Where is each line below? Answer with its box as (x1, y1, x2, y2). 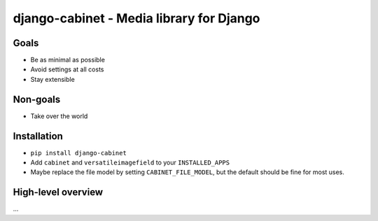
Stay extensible (30, 75, 75, 83)
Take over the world (30, 112, 88, 120)
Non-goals (13, 93, 61, 105)
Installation (13, 130, 63, 142)
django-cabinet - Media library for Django (13, 10, 260, 26)
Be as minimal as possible (30, 56, 105, 64)
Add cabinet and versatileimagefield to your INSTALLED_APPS (30, 158, 230, 167)
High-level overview (13, 186, 104, 199)
